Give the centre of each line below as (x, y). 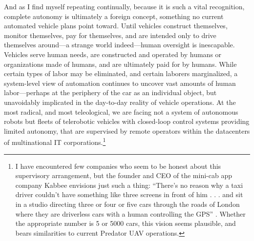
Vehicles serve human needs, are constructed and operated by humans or (113, 54)
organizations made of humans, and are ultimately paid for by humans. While (120, 64)
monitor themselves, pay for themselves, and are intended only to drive (110, 35)
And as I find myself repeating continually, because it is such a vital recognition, (124, 6)
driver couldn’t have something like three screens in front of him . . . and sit (129, 194)
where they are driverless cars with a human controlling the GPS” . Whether (130, 213)
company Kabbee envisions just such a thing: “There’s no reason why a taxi (129, 185)
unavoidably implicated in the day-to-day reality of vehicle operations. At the (120, 102)
